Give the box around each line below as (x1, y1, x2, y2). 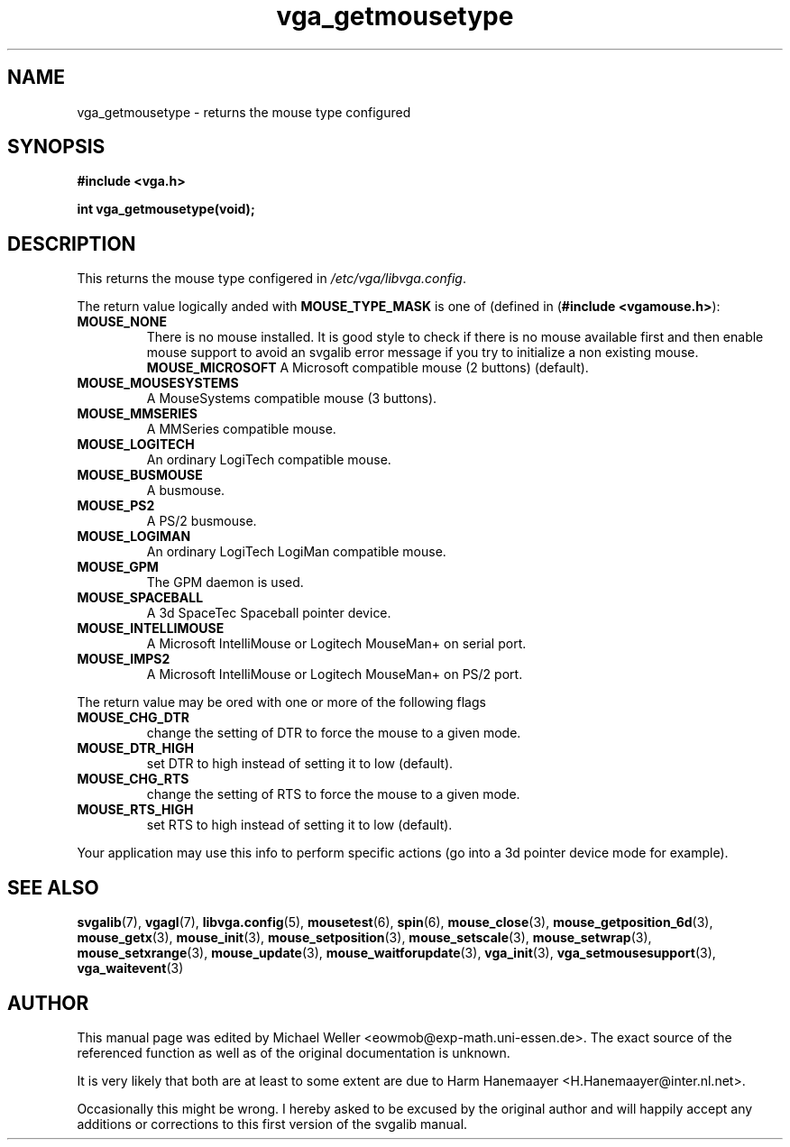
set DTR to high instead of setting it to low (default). (146, 756, 454, 772)
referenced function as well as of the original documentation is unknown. (77, 1044, 510, 1060)
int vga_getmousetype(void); (77, 201, 255, 217)
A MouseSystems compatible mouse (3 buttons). (146, 390, 437, 407)
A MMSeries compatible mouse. (146, 421, 336, 437)
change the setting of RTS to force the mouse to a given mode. (146, 786, 520, 803)
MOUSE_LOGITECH (77, 436, 195, 453)
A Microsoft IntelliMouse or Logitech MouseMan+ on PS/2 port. (146, 666, 523, 683)
